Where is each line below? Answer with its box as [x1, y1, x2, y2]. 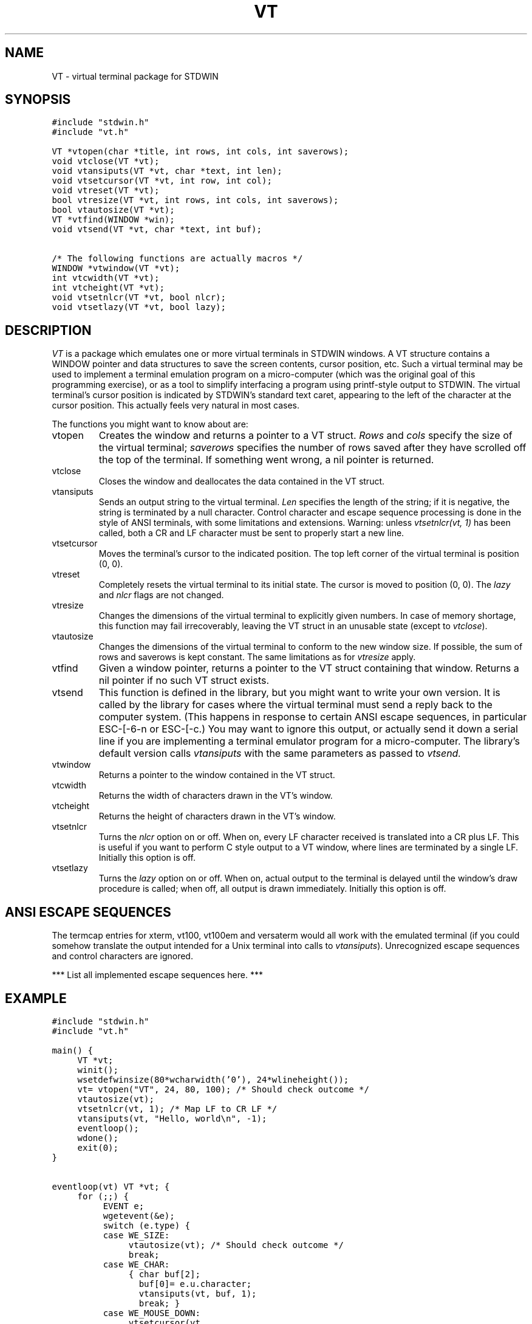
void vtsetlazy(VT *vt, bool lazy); [52, 302, 226, 312]
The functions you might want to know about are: [52, 419, 248, 430]
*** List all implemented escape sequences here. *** [52, 970, 263, 981]
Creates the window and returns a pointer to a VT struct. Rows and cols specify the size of [98, 429, 513, 442]
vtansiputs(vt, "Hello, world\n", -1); [77, 1113, 267, 1123]
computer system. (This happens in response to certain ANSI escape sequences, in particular [98, 711, 527, 723]
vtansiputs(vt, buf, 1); [138, 1288, 257, 1298]
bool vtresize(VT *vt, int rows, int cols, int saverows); [52, 195, 339, 205]
